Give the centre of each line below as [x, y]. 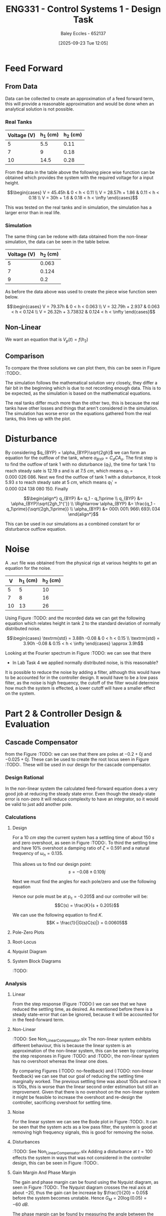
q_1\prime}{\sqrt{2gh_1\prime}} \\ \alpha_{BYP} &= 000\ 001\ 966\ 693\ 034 [83, 509]
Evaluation [28, 724]
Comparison [25, 356]
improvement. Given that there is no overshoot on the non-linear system [86, 1092]
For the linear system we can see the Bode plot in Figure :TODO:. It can [85, 1121]
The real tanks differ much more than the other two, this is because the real [82, 403]
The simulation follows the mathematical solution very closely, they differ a [81, 383]
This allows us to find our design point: [52, 864]
